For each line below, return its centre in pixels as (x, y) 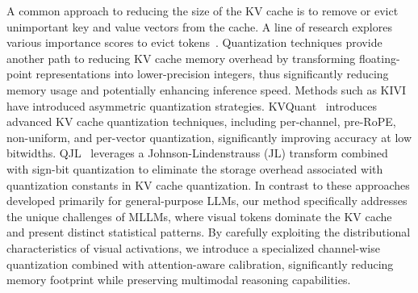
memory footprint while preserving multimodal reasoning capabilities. (179, 280)
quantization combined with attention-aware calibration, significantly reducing (200, 264)
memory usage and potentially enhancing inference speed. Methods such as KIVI (207, 89)
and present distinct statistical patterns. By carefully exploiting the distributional (209, 232)
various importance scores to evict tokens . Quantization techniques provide (194, 42)
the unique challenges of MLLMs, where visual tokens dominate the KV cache (199, 216)
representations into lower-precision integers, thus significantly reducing (212, 74)
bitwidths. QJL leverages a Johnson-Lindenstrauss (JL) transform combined (197, 153)
